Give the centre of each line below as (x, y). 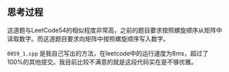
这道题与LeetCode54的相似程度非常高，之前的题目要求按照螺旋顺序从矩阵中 (115, 30)
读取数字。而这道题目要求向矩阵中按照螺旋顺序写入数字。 (88, 38)
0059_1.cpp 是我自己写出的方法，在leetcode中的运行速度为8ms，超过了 (108, 53)
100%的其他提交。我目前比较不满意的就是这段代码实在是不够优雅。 (102, 62)
